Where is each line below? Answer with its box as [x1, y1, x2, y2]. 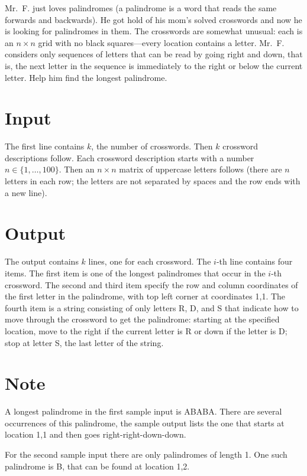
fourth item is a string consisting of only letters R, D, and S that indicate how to [5, 301, 299, 314]
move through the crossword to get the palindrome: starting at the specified [5, 313, 280, 325]
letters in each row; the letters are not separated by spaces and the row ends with [5, 175, 300, 187]
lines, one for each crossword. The [88, 255, 211, 268]
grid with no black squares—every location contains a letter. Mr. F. [38, 36, 285, 48]
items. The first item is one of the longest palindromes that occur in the [5, 266, 266, 279]
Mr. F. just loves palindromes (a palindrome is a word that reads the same [5, 2, 277, 14]
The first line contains [5, 140, 85, 152]
